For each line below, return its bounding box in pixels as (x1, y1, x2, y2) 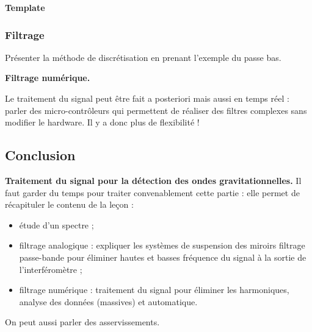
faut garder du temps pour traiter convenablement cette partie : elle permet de (5, 186, 300, 199)
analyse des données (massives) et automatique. (19, 295, 198, 308)
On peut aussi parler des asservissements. (5, 316, 160, 328)
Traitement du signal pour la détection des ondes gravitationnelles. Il (5, 174, 302, 186)
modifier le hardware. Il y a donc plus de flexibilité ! (5, 116, 200, 129)
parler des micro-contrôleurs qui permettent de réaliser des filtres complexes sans (5, 104, 307, 116)
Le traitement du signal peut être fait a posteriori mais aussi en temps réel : (5, 92, 289, 104)
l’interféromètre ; (19, 263, 82, 275)
